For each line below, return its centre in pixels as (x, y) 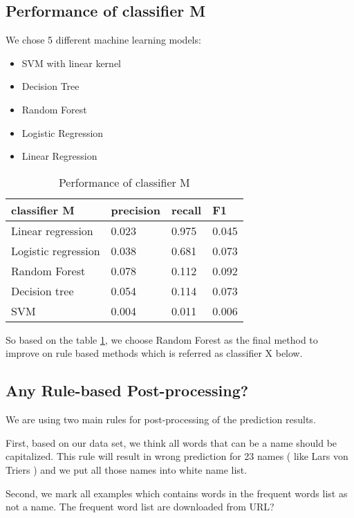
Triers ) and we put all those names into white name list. (127, 469)
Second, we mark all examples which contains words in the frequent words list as (177, 493)
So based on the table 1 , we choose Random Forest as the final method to (162, 339)
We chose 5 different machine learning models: (103, 40)
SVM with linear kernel (72, 63)
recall (186, 210)
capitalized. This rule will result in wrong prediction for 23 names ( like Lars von (177, 456)
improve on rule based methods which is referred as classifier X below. (154, 353)
